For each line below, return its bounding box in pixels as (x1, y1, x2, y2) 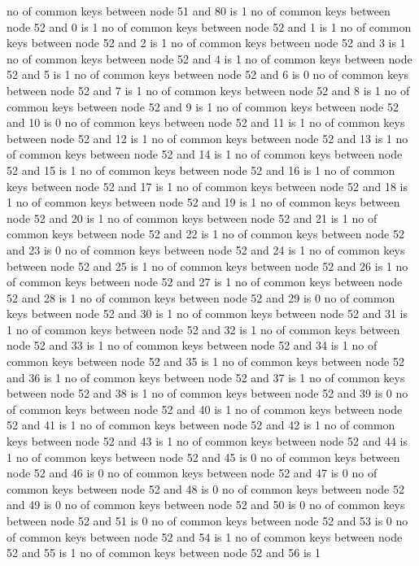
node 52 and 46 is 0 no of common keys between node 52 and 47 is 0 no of (7, 464, 378, 481)
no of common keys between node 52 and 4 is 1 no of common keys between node (7, 50, 412, 67)
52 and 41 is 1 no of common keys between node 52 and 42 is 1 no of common (7, 416, 395, 433)
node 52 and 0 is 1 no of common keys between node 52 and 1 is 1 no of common (7, 18, 412, 35)
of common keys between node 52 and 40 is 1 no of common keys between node (7, 400, 403, 417)
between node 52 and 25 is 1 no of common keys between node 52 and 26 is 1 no (7, 257, 408, 274)
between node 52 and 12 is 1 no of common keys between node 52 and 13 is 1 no (7, 129, 408, 146)
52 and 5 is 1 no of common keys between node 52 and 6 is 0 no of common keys (7, 66, 409, 83)
